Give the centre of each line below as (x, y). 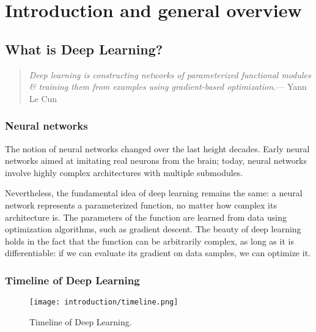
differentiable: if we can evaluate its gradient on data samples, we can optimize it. (158, 253)
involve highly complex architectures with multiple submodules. (124, 172)
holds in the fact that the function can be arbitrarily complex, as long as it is (149, 241)
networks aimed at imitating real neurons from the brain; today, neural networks (156, 160)
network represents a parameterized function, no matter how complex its (141, 205)
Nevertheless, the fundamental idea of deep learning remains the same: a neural (154, 193)
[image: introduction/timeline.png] (104, 302)
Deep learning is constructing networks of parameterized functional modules (170, 74)
